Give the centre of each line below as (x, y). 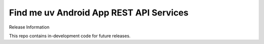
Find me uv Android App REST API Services (99, 13)
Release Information (29, 27)
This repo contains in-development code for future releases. (70, 36)
